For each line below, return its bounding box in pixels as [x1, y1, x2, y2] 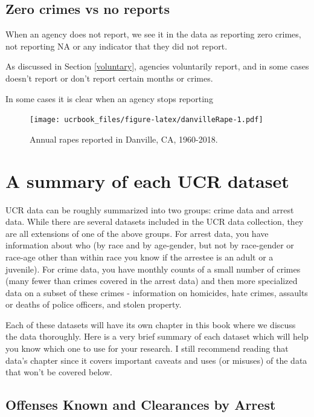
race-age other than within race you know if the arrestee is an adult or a [5, 250, 274, 263]
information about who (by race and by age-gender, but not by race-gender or [5, 239, 294, 251]
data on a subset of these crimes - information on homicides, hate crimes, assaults [5, 286, 308, 299]
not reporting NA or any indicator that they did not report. [5, 39, 228, 52]
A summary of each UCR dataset [5, 168, 289, 193]
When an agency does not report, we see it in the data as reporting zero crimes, [5, 28, 301, 40]
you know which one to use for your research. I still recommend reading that [5, 342, 289, 355]
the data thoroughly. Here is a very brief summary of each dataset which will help [5, 330, 309, 343]
